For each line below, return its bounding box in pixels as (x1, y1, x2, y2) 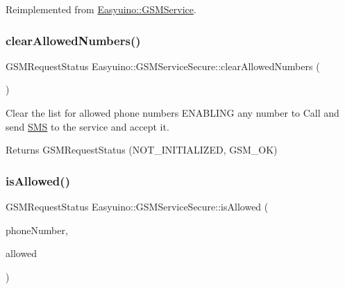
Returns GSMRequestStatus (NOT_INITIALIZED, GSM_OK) (6, 142, 278, 157)
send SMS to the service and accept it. (6, 119, 169, 133)
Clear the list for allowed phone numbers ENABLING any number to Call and (6, 106, 339, 119)
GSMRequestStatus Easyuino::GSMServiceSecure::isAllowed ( (6, 199, 269, 213)
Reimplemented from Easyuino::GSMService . (6, 2, 196, 16)
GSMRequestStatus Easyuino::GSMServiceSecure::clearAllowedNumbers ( (6, 58, 320, 73)
